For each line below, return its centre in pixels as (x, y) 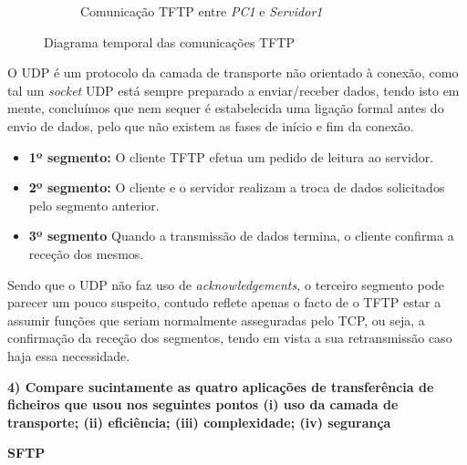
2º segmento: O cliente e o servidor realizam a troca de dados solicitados (237, 187)
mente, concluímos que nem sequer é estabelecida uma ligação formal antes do (226, 108)
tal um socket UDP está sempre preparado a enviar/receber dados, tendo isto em (233, 90)
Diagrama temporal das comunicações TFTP (169, 41)
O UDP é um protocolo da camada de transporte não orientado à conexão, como (233, 72)
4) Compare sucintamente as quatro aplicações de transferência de (221, 386)
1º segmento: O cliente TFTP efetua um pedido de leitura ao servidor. (231, 156)
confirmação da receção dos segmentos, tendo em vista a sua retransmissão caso (230, 338)
